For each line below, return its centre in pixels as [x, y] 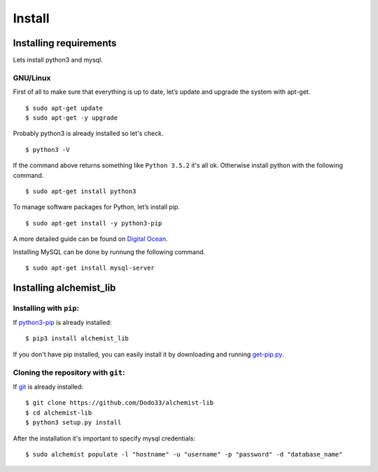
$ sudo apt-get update [64, 108]
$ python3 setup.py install [73, 423]
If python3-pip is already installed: [62, 323]
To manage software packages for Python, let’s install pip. [96, 207]
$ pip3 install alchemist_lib [77, 339]
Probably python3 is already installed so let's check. [88, 134]
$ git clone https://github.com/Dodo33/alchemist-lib [119, 403]
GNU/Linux [32, 78]
